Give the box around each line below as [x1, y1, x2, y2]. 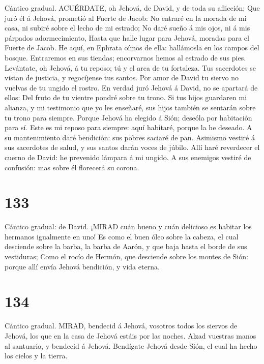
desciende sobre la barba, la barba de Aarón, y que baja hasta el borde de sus [5, 241, 247, 252]
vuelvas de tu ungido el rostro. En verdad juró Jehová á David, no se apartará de [5, 82, 258, 93]
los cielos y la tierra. [5, 350, 68, 361]
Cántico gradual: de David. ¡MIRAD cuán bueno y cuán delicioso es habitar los [5, 221, 252, 232]
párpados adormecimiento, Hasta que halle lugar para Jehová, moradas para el [5, 32, 249, 43]
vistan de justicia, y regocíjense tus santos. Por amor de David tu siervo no [5, 72, 239, 83]
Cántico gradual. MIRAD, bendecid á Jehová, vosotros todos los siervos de [5, 320, 238, 331]
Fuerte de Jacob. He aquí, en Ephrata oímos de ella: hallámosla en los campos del [5, 42, 259, 53]
